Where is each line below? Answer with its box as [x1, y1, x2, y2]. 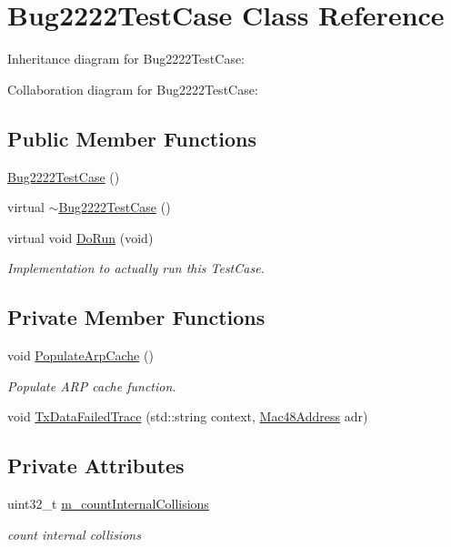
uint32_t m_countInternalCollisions [7, 494, 209, 513]
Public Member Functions [7, 124, 256, 152]
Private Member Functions [7, 303, 266, 331]
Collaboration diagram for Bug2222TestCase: [7, 79, 258, 98]
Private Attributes [7, 451, 185, 480]
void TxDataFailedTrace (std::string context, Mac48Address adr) [7, 407, 368, 426]
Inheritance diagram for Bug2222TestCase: [7, 49, 246, 68]
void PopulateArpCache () [7, 346, 154, 365]
